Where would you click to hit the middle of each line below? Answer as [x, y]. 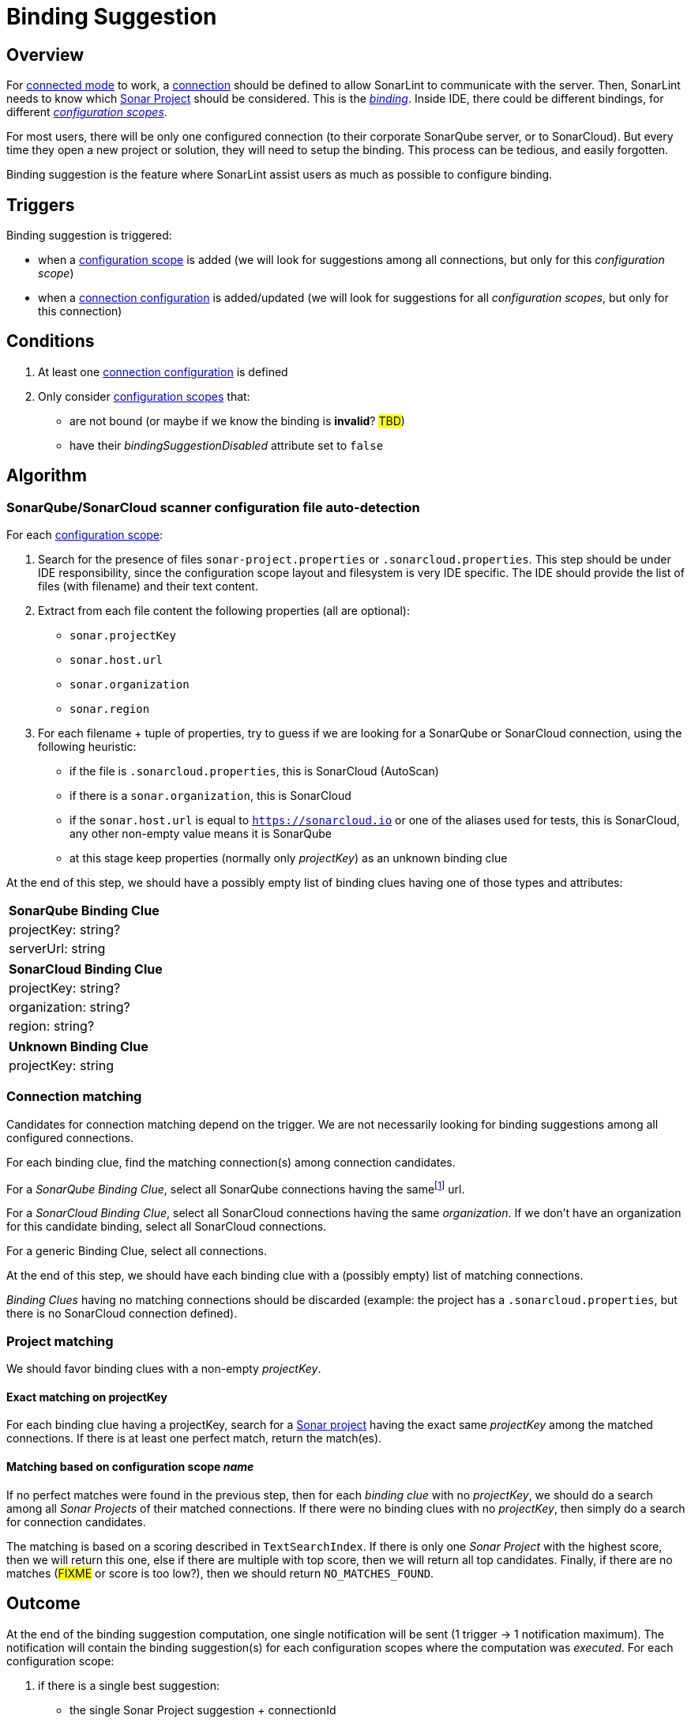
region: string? [52, 1026]
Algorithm [47, 476]
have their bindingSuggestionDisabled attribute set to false [227, 445]
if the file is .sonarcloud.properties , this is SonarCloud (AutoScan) [254, 771]
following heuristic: [87, 747]
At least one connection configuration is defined [163, 371]
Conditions [51, 341]
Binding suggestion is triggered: [89, 236]
